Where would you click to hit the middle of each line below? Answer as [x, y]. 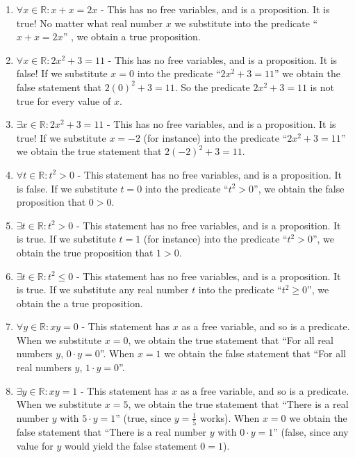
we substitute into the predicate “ [246, 23]
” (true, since [143, 417]
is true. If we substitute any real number [102, 289]
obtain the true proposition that [85, 252]
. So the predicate [212, 87]
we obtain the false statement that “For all [255, 353]
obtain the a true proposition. [80, 303]
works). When [230, 417]
